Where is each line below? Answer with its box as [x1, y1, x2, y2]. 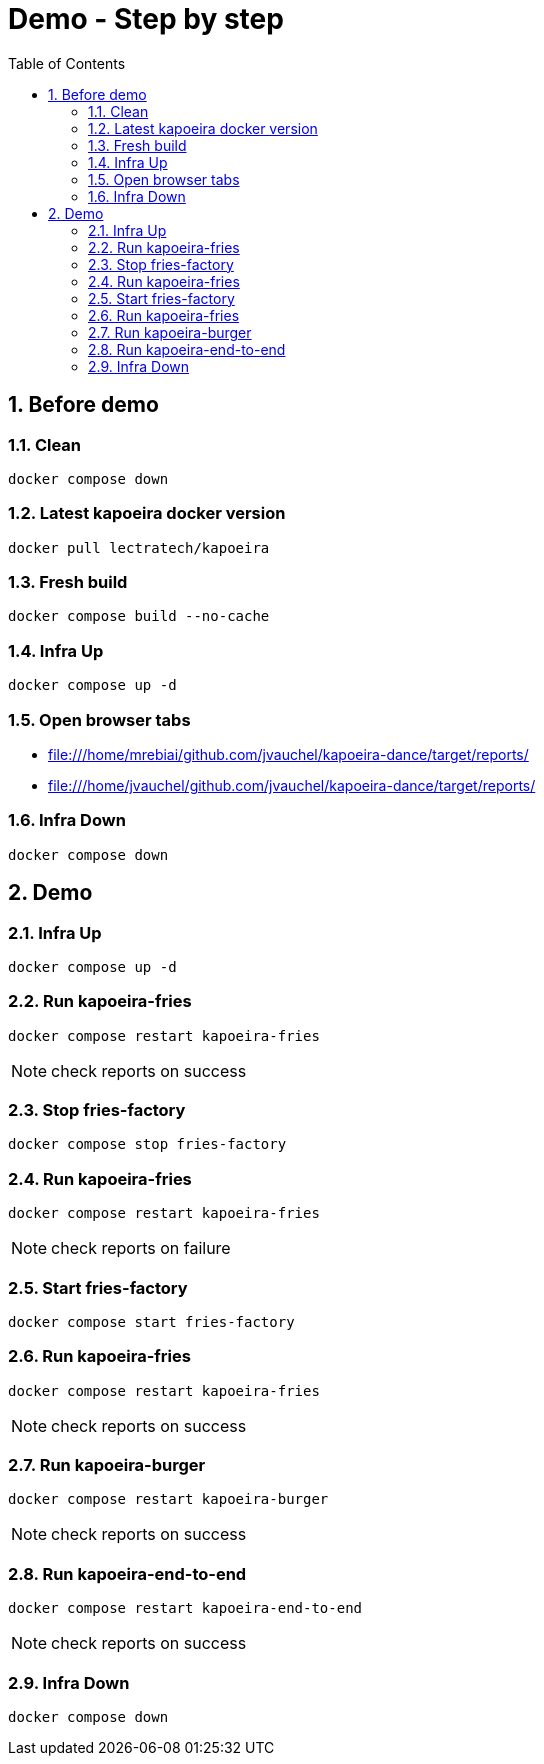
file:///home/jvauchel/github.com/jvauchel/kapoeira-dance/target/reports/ [48, 776, 536, 794]
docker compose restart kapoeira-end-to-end [8, 1600, 363, 1617]
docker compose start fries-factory [8, 1313, 295, 1330]
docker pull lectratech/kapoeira [8, 539, 270, 556]
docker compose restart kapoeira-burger [8, 1491, 329, 1508]
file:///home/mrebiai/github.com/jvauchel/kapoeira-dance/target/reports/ [48, 745, 529, 763]
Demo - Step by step [8, 2, 284, 36]
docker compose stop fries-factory [8, 1136, 287, 1153]
